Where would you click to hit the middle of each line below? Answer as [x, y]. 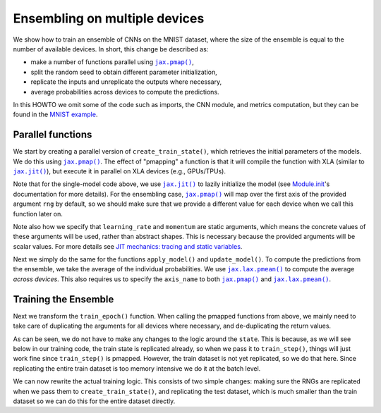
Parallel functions [53, 135]
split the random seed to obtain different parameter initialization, [124, 72]
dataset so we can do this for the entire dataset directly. [94, 401]
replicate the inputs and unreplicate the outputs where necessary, [126, 82]
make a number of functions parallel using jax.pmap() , [112, 62]
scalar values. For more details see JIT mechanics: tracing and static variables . [128, 246]
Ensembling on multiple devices [109, 18]
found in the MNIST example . [55, 115]
